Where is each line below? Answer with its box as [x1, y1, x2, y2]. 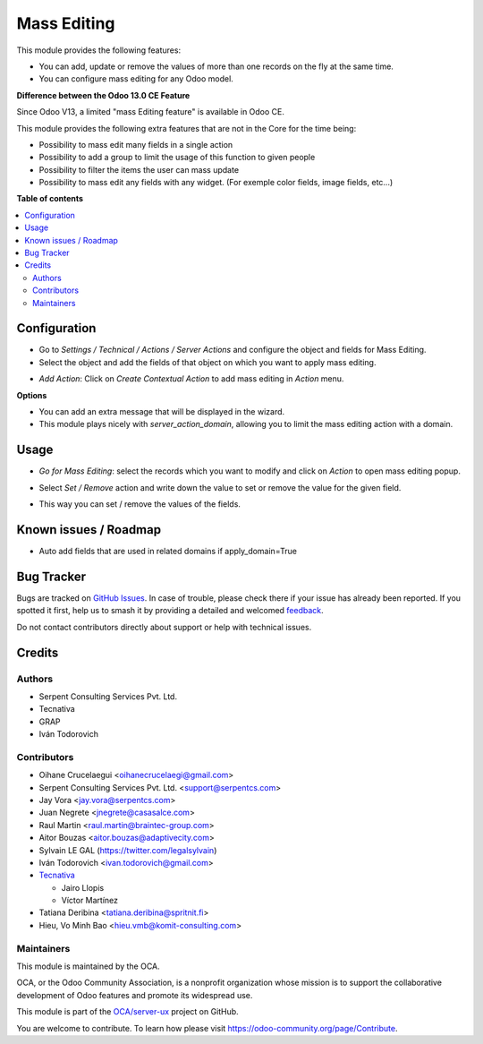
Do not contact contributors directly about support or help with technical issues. [16, 621, 312, 632]
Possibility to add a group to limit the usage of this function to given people [38, 152, 316, 163]
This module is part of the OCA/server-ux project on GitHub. [16, 1006, 239, 1017]
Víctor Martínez [61, 895, 119, 906]
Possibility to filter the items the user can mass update [38, 164, 240, 175]
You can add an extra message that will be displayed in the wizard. [38, 406, 285, 417]
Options [16, 389, 47, 400]
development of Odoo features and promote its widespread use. [16, 989, 253, 1000]
